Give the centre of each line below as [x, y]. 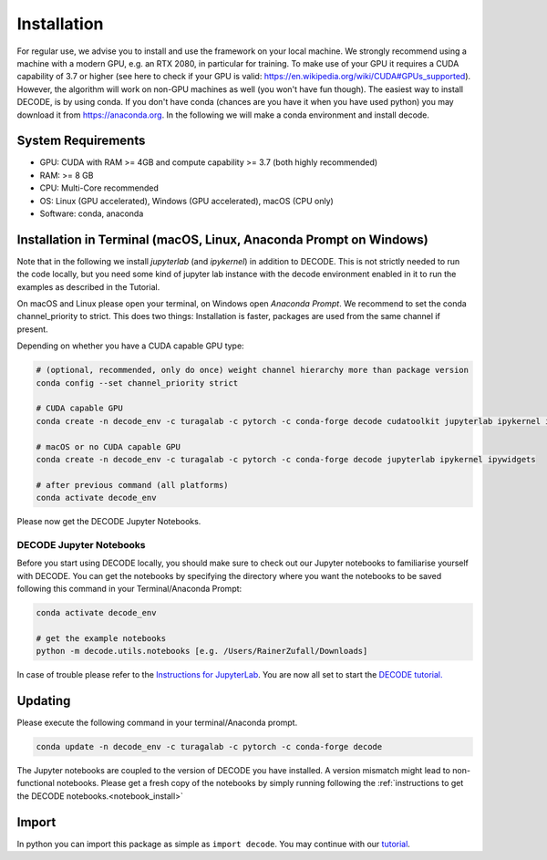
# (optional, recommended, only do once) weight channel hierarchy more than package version [253, 370]
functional [36, 783]
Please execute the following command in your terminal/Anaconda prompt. [157, 723]
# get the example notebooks [101, 638]
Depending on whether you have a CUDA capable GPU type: [131, 346]
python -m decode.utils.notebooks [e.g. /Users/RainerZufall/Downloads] [202, 651]
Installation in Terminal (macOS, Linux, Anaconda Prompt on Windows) [222, 239]
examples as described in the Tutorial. [88, 286]
